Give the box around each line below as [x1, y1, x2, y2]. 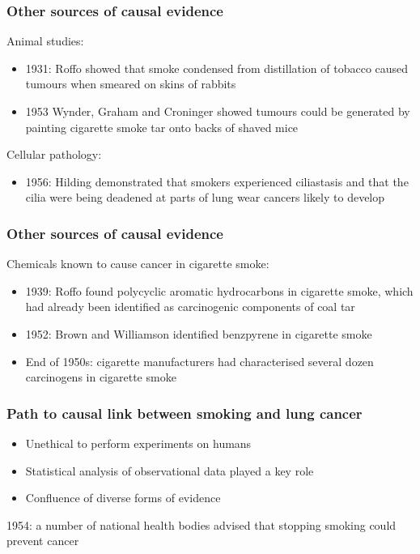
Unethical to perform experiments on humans [25, 434, 252, 451]
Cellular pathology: [6, 146, 102, 163]
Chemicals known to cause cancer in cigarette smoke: [6, 255, 269, 272]
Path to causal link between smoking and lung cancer [6, 403, 363, 423]
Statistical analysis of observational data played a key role [25, 462, 314, 479]
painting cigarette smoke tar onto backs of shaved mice [25, 118, 299, 135]
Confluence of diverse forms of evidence [25, 489, 221, 506]
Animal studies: [6, 32, 84, 49]
